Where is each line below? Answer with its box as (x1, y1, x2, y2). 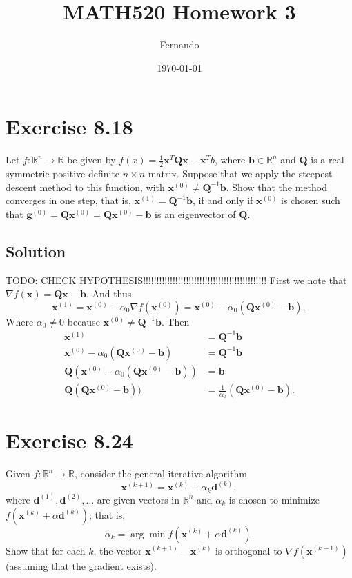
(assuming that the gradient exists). (6, 558, 157, 572)
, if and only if (192, 193, 253, 208)
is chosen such (281, 193, 340, 208)
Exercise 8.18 (6, 112, 133, 141)
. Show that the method (226, 179, 328, 194)
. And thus (86, 286, 132, 301)
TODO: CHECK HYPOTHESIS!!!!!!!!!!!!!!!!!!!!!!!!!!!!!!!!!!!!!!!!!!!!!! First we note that (6, 272, 347, 287)
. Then (161, 314, 190, 328)
